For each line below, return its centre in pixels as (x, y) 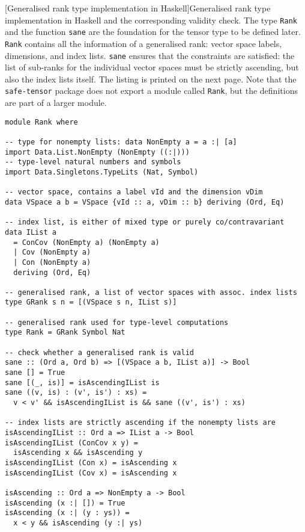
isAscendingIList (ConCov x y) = (71, 443)
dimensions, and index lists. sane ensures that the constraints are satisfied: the (150, 55)
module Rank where (41, 122)
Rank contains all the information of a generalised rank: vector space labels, (143, 43)
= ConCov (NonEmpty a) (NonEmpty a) (86, 242)
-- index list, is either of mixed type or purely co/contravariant (145, 222)
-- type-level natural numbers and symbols (93, 162)
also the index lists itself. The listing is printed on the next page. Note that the (151, 79)
